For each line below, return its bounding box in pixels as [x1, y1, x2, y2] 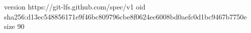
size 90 [4, 21, 25, 31]
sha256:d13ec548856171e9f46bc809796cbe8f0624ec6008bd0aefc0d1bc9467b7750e [4, 11, 247, 21]
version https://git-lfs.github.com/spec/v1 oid [4, 1, 146, 11]
